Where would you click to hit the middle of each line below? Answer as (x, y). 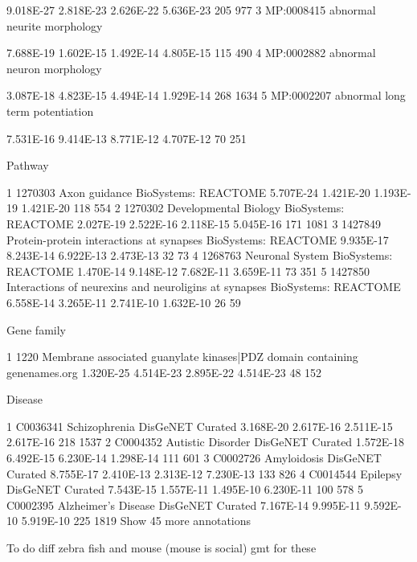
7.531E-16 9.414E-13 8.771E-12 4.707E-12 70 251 (127, 138)
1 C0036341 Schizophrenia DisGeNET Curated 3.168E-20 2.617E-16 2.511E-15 (200, 426)
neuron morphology (54, 68)
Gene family (36, 329)
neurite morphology (55, 25)
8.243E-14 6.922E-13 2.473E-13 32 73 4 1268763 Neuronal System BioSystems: (200, 255)
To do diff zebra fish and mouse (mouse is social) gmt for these (161, 548)
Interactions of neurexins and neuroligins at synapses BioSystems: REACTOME (204, 287)
